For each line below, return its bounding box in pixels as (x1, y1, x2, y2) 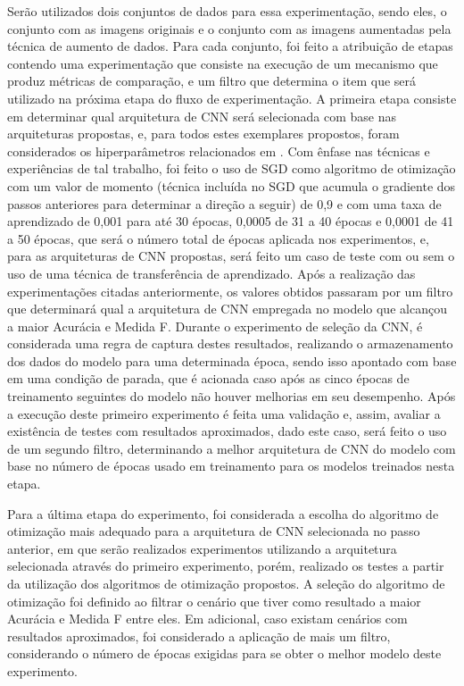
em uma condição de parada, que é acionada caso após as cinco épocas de (7, 369, 410, 388)
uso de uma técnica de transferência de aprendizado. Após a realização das (7, 264, 416, 282)
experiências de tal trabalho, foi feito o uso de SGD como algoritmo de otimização (7, 159, 456, 178)
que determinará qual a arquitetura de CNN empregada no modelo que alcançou (7, 299, 447, 318)
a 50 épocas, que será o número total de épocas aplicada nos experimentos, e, (7, 229, 429, 247)
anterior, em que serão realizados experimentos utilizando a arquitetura (7, 539, 397, 557)
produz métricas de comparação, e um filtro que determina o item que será (7, 71, 417, 90)
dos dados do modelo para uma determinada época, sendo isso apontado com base (7, 351, 457, 370)
